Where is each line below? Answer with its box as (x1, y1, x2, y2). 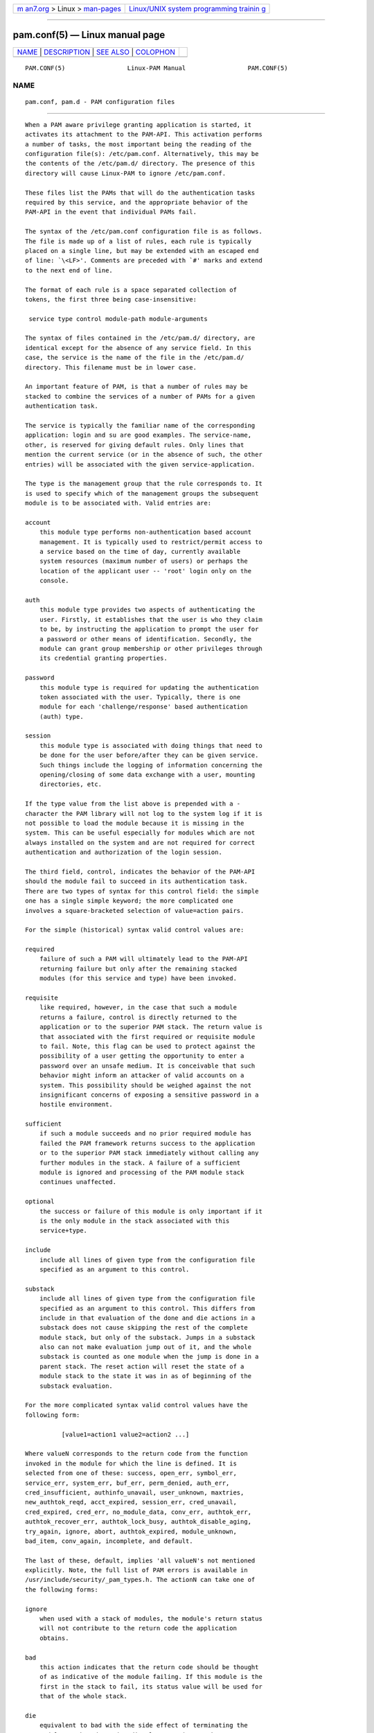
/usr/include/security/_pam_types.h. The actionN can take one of (25, 1576, 256, 1584)
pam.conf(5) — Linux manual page (12, 29, 166, 41)
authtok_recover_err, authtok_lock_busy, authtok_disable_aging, (25, 1518, 252, 1526)
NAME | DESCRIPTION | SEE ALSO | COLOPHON (17, 47, 176, 57)
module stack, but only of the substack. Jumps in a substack (39, 1333, 256, 1341)
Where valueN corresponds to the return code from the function (25, 1449, 249, 1458)
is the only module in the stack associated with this (39, 1217, 230, 1225)
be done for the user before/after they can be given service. (39, 751, 259, 759)
